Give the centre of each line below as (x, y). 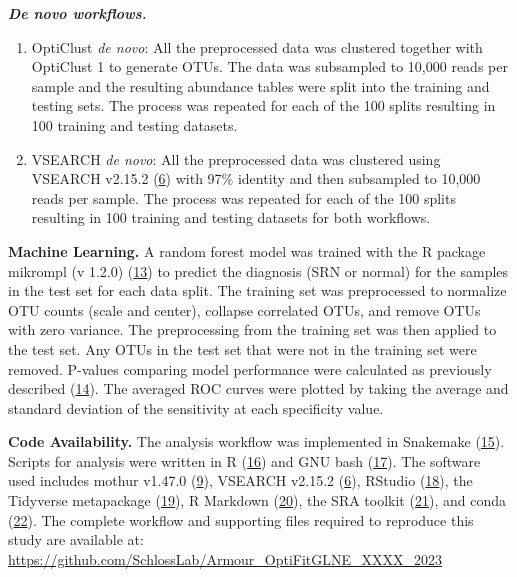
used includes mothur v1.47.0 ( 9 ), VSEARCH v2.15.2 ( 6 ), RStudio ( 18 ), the (240, 480)
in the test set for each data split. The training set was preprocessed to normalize (257, 290)
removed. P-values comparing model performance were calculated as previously (250, 368)
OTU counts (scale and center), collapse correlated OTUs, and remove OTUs (244, 309)
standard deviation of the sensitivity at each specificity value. (196, 407)
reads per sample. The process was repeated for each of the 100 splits (243, 197)
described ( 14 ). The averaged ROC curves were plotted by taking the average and (258, 388)
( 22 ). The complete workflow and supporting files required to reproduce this (241, 519)
